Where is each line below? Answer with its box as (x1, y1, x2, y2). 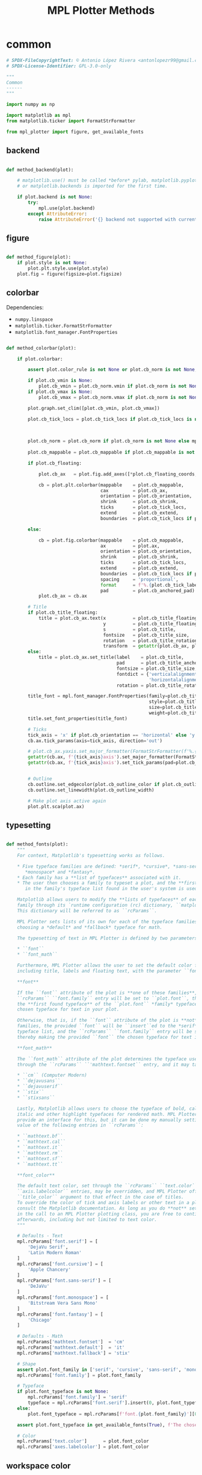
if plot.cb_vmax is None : (28, 389, 93, 395)
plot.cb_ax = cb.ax (38, 593, 87, 599)
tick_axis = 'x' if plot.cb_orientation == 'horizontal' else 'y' (28, 732, 198, 738)
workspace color (6, 1461, 71, 1471)
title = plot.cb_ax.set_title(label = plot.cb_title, (38, 654, 185, 661)
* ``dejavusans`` (17, 1078, 61, 1084)
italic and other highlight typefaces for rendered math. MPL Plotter (17, 1111, 198, 1117)
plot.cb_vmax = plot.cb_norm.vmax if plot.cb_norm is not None (38, 394, 200, 400)
